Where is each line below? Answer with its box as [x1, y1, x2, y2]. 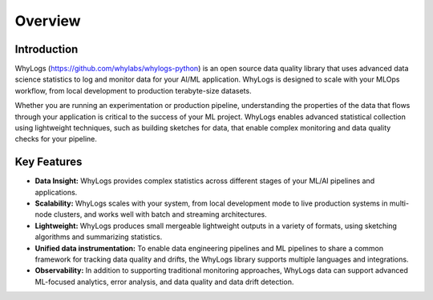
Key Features [14, 155, 83, 169]
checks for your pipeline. [14, 134, 98, 144]
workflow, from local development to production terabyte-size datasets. [14, 86, 252, 95]
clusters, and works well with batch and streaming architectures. [53, 210, 268, 219]
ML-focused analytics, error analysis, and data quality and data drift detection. [34, 277, 294, 286]
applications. [34, 187, 78, 197]
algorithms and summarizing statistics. [34, 232, 163, 242]
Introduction [14, 42, 79, 56]
